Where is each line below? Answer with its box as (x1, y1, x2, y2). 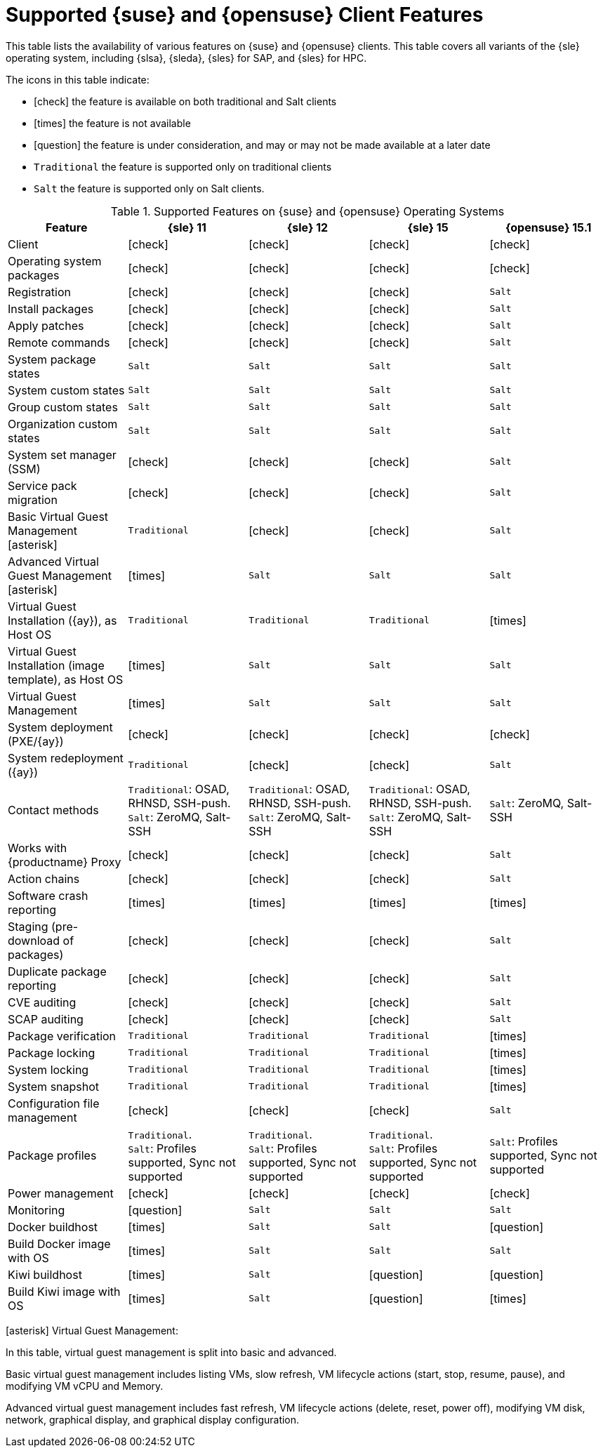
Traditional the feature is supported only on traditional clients (34, 160, 332, 173)
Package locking (8, 1045, 95, 1060)
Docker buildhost (8, 1219, 98, 1234)
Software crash (8, 888, 88, 903)
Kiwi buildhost (8, 1267, 82, 1282)
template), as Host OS (8, 672, 124, 686)
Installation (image (8, 658, 105, 672)
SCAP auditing (8, 1011, 84, 1026)
